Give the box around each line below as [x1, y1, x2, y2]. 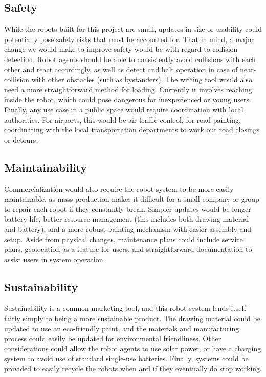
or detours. [4, 134, 38, 145]
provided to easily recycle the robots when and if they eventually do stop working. [4, 363, 262, 374]
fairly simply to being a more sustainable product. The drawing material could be [4, 313, 260, 324]
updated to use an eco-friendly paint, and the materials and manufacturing [4, 323, 239, 333]
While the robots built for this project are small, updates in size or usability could [4, 24, 262, 34]
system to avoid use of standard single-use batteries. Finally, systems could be [4, 353, 249, 364]
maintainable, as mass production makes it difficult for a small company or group [4, 193, 259, 204]
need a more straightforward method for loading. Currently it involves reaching [4, 84, 252, 94]
